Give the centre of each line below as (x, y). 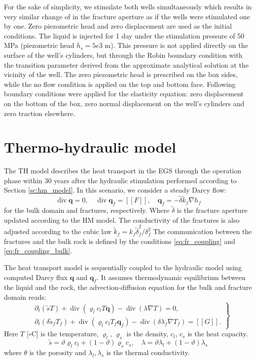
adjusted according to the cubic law (58, 231)
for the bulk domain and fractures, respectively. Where (87, 210)
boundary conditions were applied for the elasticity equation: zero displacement (124, 94)
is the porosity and (58, 352)
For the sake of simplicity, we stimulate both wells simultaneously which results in (128, 6)
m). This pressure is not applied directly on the (176, 45)
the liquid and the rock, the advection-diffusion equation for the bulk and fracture (128, 287)
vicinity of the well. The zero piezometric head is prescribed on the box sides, (121, 74)
